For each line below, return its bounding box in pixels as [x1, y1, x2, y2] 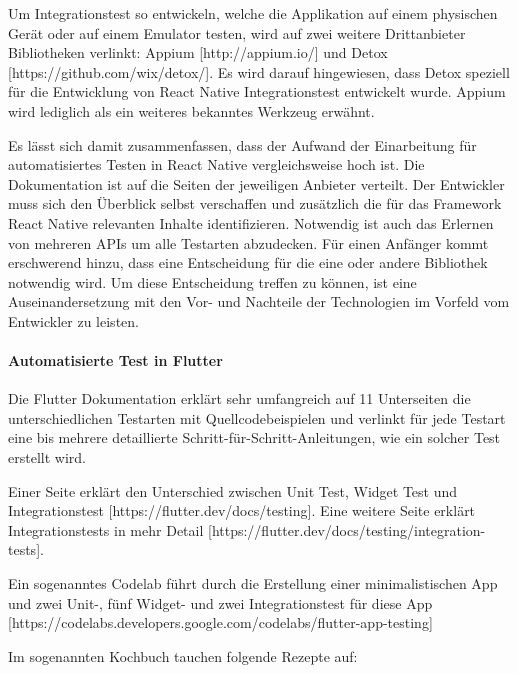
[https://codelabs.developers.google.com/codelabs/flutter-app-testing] [8, 612, 433, 633]
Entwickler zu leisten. [8, 310, 139, 331]
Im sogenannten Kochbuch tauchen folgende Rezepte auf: [8, 645, 358, 666]
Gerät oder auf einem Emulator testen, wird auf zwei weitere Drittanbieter [8, 22, 466, 43]
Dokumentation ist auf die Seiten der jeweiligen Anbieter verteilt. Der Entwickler [8, 173, 505, 194]
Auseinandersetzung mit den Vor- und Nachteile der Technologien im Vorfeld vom [8, 291, 510, 312]
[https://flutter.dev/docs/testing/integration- [207, 519, 486, 540]
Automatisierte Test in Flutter [8, 350, 223, 371]
